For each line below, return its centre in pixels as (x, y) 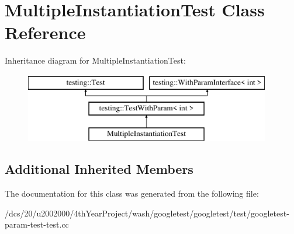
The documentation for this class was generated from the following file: (132, 193)
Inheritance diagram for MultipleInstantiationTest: (95, 60)
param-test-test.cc (37, 224)
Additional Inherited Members (99, 169)
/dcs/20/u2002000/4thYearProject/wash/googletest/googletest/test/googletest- (147, 213)
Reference (45, 32)
